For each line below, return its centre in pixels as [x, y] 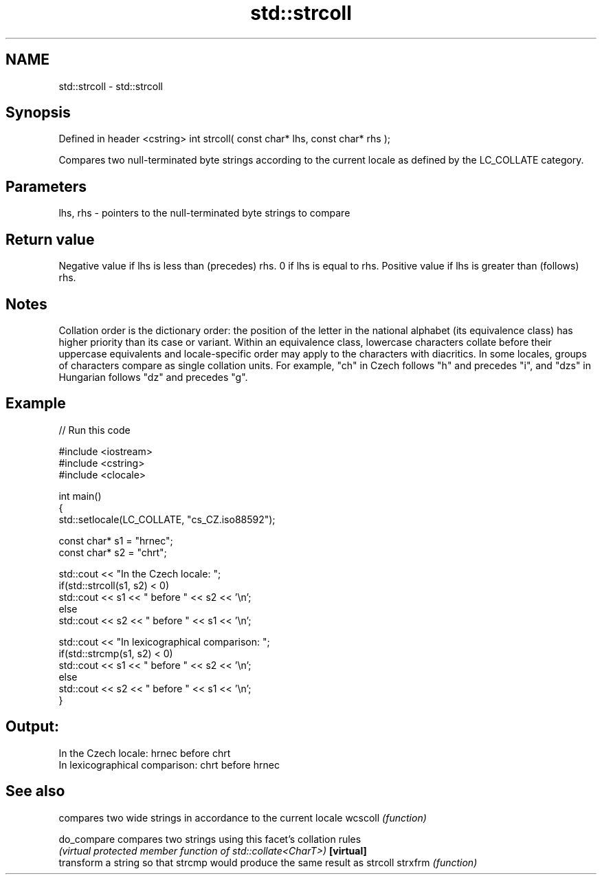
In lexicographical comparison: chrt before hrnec [169, 764]
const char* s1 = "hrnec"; [116, 540]
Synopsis [38, 113]
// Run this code [94, 430]
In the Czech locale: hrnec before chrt [145, 753]
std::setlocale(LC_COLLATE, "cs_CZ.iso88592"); [167, 519]
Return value [50, 239]
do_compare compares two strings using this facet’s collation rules [210, 839]
